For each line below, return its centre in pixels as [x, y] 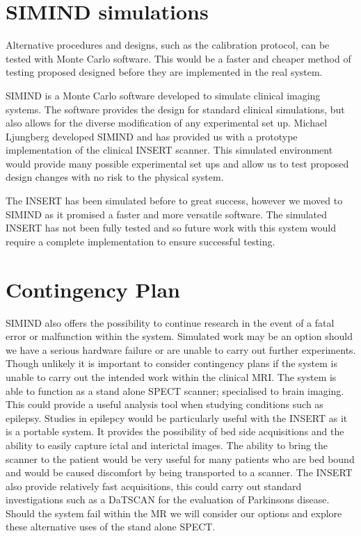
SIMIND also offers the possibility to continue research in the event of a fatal [170, 322]
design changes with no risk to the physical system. [115, 177]
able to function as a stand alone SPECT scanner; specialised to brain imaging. [175, 390]
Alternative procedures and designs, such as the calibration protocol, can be [168, 45]
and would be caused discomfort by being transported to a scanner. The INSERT [179, 472]
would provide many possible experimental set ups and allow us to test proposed [177, 163]
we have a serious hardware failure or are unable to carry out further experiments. [181, 349]
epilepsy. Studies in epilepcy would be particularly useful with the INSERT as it [177, 417]
